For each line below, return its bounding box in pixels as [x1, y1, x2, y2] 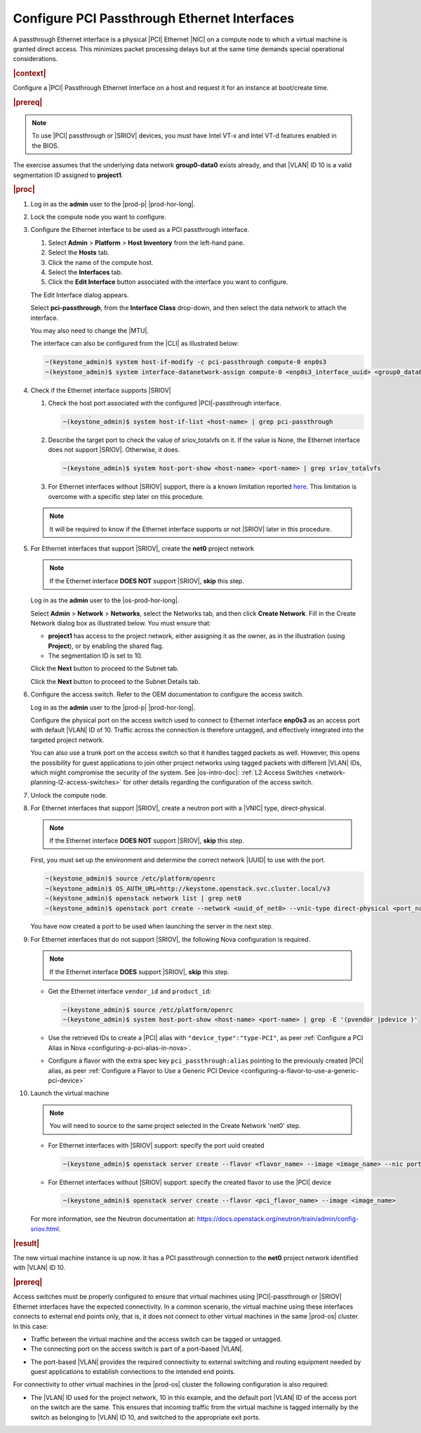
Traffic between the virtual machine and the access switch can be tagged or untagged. [30, 1335, 282, 1343]
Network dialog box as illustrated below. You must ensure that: [30, 618, 212, 627]
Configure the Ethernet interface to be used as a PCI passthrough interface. [30, 226, 250, 234]
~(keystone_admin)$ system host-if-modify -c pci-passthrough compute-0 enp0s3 [45, 358, 327, 366]
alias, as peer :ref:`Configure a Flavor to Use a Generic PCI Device [48, 1066, 239, 1075]
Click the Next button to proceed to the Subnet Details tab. [30, 677, 201, 685]
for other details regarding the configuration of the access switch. [123, 778, 314, 786]
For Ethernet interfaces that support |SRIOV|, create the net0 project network [30, 544, 254, 552]
